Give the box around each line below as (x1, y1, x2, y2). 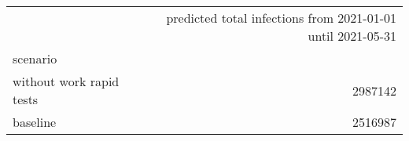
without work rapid (13, 72, 120, 90)
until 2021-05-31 (308, 27, 396, 45)
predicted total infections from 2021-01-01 (166, 9, 396, 27)
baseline (13, 113, 57, 131)
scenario (13, 49, 57, 67)
